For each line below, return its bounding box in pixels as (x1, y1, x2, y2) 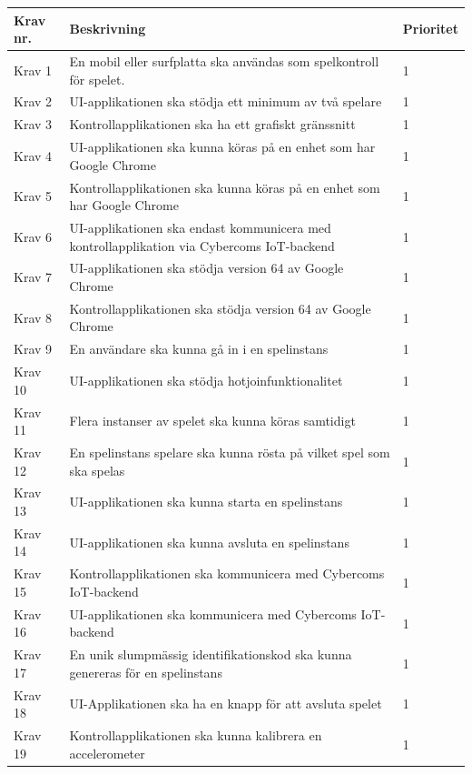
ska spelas (69, 460, 125, 479)
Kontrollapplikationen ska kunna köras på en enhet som (69, 177, 380, 196)
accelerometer (69, 743, 145, 762)
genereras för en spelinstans (69, 662, 222, 681)
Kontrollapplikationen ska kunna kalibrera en (69, 726, 322, 745)
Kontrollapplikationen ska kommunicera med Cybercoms (69, 564, 385, 583)
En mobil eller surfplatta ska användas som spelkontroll (69, 51, 379, 70)
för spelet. (69, 69, 125, 88)
